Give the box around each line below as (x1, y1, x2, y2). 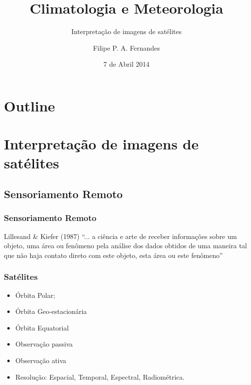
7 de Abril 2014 (103, 59, 150, 69)
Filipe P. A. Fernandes (93, 42, 160, 53)
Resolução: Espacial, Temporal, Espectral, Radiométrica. (15, 371, 185, 382)
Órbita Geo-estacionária (15, 306, 87, 316)
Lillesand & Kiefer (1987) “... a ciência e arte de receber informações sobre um (4, 231, 237, 241)
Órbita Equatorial (15, 322, 69, 332)
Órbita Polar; (15, 290, 55, 300)
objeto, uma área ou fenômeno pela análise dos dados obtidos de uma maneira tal (4, 240, 247, 251)
